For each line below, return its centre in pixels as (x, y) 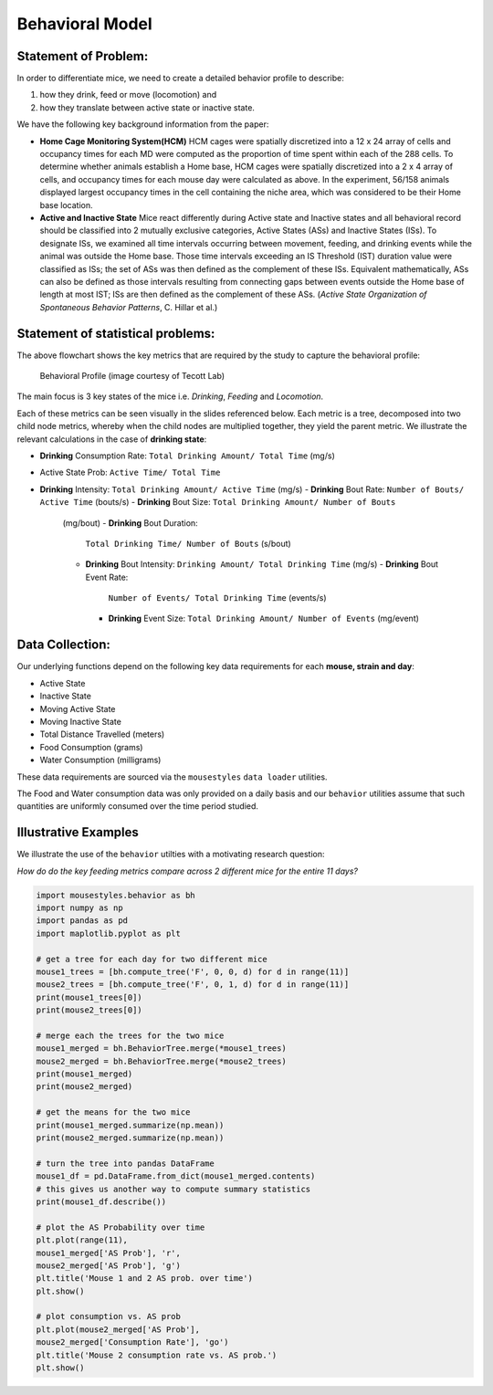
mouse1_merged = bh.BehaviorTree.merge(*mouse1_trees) (161, 1049)
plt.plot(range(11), (82, 1240)
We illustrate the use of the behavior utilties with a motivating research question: (171, 855)
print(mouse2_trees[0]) (89, 1010)
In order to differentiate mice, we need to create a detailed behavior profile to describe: (180, 79)
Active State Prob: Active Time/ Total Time (130, 472)
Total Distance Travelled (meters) (102, 734)
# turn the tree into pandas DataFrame (125, 1163)
